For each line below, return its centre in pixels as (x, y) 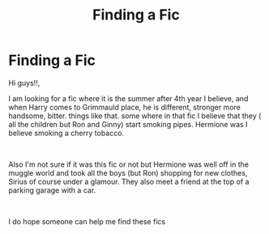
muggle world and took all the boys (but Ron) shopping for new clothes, (128, 172)
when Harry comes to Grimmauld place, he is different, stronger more (124, 107)
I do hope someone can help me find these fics (87, 221)
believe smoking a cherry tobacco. (66, 133)
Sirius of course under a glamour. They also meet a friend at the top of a (129, 181)
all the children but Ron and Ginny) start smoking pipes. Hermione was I (128, 124)
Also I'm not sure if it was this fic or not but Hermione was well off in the (129, 164)
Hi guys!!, (24, 83)
